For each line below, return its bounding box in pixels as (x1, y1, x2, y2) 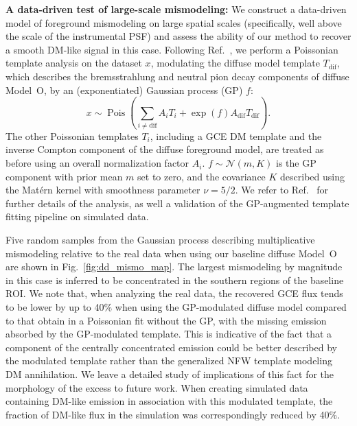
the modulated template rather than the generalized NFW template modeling (5, 353, 332, 368)
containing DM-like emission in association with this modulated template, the (5, 394, 333, 408)
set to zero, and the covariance (137, 169, 266, 183)
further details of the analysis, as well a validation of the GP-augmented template (5, 196, 349, 210)
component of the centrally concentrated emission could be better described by (5, 340, 337, 354)
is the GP (276, 156, 316, 170)
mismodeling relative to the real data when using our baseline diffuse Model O (5, 246, 337, 260)
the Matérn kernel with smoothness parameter (5, 182, 200, 197)
